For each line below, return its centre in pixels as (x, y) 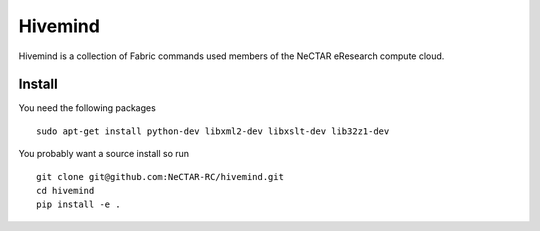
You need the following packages (87, 108)
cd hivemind (65, 191)
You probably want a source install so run (104, 154)
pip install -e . (78, 204)
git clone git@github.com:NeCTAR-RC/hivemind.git (160, 176)
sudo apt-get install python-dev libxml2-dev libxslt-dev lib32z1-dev (213, 131)
